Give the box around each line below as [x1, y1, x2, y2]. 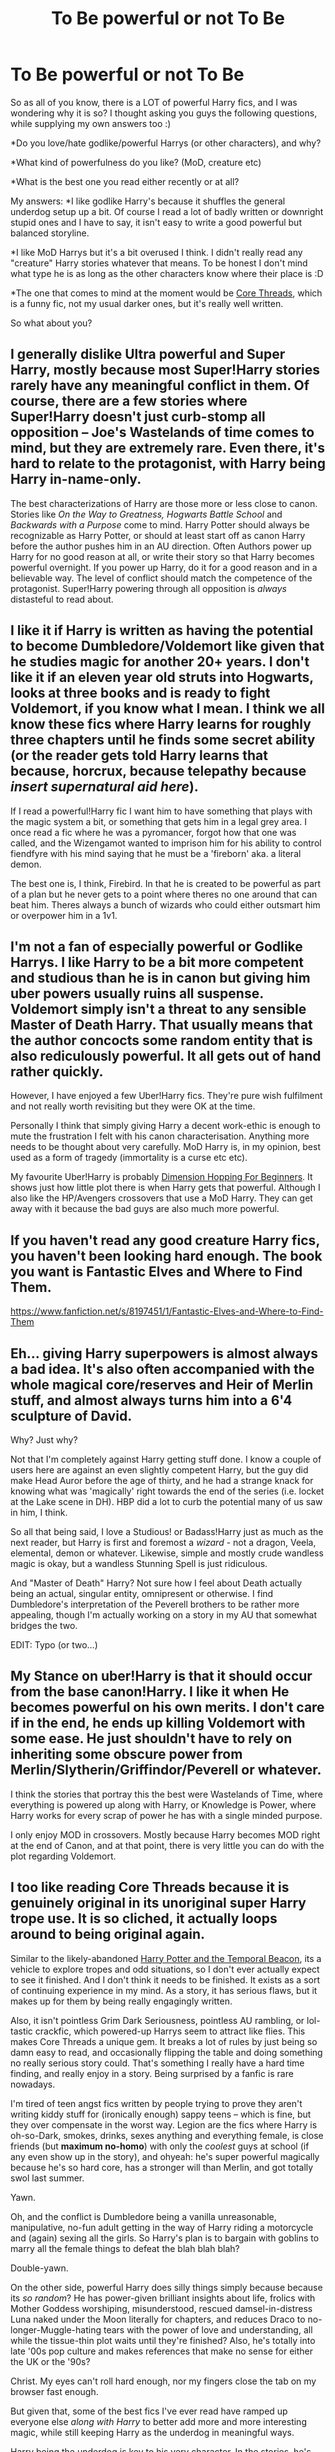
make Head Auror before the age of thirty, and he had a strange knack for [10, 1475, 314, 1486]
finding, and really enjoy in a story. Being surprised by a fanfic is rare [10, 2067, 294, 2079]
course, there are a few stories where [10, 393, 248, 410]
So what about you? [10, 317, 93, 329]
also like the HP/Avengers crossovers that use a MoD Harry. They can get [10, 1192, 313, 1204]
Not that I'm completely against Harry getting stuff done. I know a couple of [10, 1453, 322, 1465]
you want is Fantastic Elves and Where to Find [10, 1263, 303, 1280]
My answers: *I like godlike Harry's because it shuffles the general [10, 195, 286, 207]
